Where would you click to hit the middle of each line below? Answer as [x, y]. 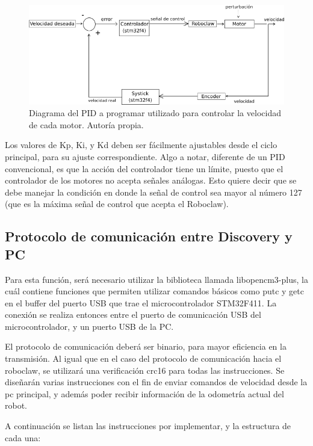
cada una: [23, 437]
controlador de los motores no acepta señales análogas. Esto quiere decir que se [151, 180]
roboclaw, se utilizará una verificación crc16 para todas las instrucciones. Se [145, 370]
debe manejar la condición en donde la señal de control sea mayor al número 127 [153, 192]
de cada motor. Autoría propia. [86, 124]
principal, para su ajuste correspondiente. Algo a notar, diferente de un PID [145, 156]
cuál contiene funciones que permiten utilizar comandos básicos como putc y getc [154, 291]
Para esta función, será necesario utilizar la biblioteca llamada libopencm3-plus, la [156, 279]
